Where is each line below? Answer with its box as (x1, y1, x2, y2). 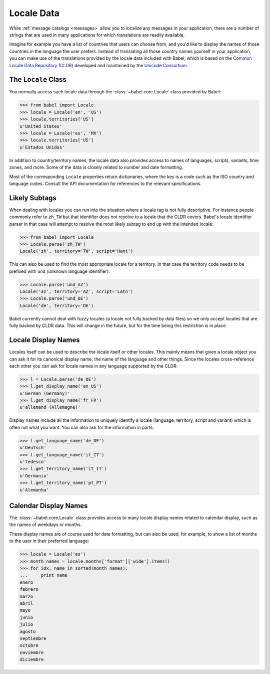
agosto (19, 628, 36, 634)
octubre (19, 642, 38, 648)
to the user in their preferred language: (9, 538, 89, 544)
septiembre (19, 635, 46, 641)
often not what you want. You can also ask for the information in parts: (9, 424, 154, 430)
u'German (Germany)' (19, 390, 70, 396)
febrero (19, 587, 38, 592)
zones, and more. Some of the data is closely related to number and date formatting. (9, 164, 183, 171)
